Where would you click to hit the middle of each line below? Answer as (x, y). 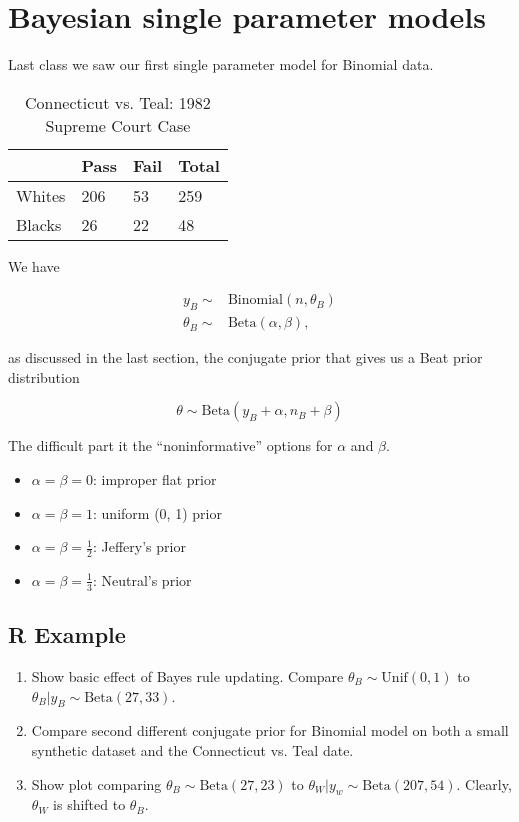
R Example (67, 634)
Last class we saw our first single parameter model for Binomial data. (221, 64)
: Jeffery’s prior (139, 546)
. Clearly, (484, 783)
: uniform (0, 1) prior (157, 512)
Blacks (39, 224)
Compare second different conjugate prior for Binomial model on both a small (270, 730)
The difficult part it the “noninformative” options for (170, 445)
